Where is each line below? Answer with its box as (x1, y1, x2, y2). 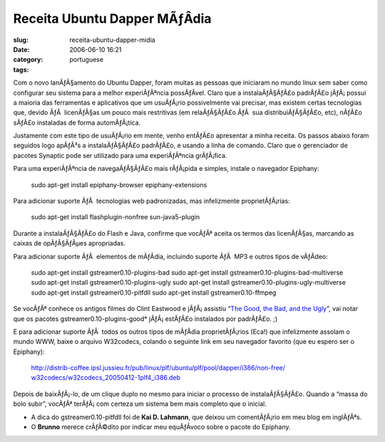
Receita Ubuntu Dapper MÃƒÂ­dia (13, 11, 212, 26)
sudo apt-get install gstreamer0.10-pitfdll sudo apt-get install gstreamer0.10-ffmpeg (31, 288, 277, 297)
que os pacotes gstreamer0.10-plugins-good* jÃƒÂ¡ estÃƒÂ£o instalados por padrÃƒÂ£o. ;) (13, 314, 278, 323)
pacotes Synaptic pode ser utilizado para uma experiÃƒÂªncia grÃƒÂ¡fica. (13, 151, 227, 159)
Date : (13, 45, 30, 53)
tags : (13, 65, 29, 74)
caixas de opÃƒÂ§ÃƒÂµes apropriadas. (13, 239, 126, 248)
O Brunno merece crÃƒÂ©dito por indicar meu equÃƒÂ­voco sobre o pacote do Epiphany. (31, 423, 292, 431)
